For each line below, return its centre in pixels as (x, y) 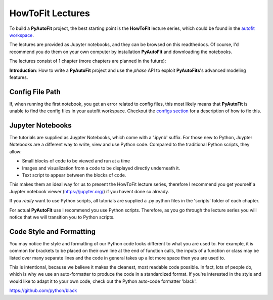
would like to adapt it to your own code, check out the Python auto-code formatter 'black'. (103, 281)
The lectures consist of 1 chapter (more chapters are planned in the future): (88, 61)
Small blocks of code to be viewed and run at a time (76, 161)
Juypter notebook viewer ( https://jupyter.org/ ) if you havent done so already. (89, 191)
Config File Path (35, 92)
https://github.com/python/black (43, 290)
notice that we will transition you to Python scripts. (62, 217)
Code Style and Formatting (53, 231)
